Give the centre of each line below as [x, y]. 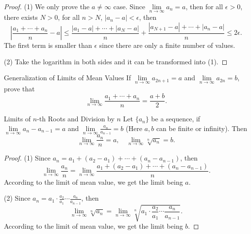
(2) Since [17, 198]
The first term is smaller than [48, 45]
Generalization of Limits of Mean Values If [67, 78]
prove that [19, 88]
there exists [21, 17]
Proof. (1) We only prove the [47, 6]
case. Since [129, 6]
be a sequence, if [176, 119]
